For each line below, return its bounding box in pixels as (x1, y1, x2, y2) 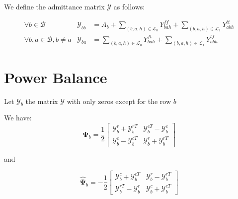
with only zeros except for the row (67, 96, 171, 106)
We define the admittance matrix (4, 1, 105, 11)
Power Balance (4, 67, 107, 87)
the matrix (25, 96, 58, 106)
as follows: (113, 1, 145, 11)
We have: (4, 112, 32, 123)
